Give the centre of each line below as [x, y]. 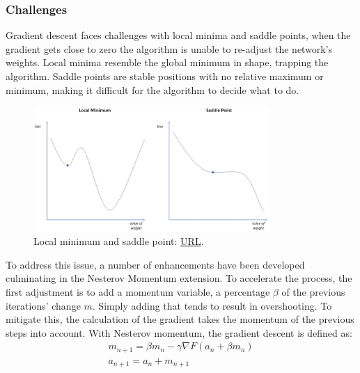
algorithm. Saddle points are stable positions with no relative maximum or [165, 76]
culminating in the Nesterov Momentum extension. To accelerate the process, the [179, 278]
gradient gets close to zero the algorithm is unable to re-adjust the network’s [169, 48]
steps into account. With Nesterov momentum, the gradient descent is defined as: [179, 332]
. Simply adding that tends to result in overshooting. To [212, 305]
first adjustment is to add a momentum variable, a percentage [138, 292]
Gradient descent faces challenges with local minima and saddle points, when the [178, 35]
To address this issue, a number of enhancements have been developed [155, 264]
